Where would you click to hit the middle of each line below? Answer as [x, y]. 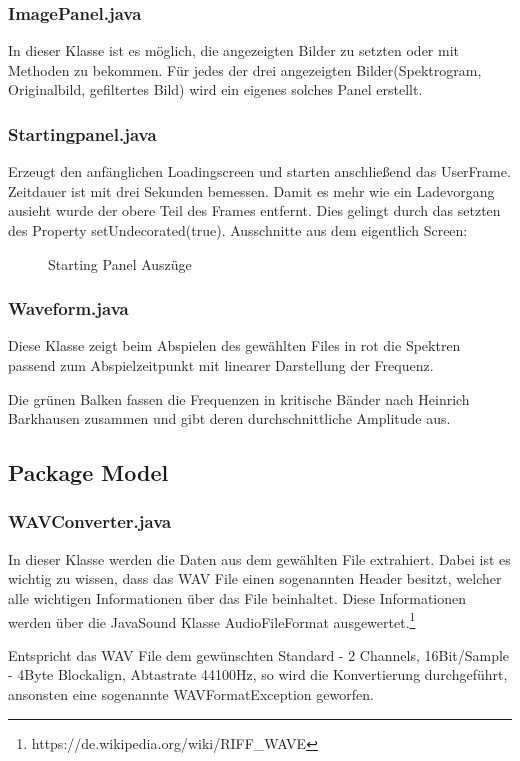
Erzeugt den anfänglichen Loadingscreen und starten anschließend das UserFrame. [259, 171]
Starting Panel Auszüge [120, 263]
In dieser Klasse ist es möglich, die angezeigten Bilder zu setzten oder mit [234, 50]
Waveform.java [68, 308]
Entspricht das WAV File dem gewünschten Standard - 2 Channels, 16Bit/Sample [259, 654]
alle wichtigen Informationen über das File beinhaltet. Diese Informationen [237, 597]
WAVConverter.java [90, 521]
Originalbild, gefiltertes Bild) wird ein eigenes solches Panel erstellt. [215, 89]
